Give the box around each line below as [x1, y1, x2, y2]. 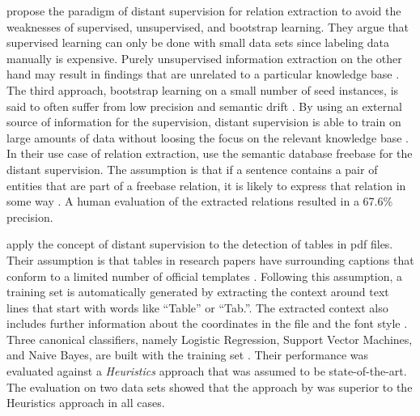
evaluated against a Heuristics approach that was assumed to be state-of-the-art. [6, 363, 407, 380]
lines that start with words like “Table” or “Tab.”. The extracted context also [6, 299, 388, 316]
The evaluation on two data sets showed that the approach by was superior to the [6, 378, 413, 395]
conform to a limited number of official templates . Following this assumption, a [6, 267, 403, 284]
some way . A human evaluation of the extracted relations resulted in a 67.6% [6, 193, 393, 210]
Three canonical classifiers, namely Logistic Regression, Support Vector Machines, [6, 330, 413, 347]
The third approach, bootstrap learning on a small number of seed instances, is [6, 81, 399, 98]
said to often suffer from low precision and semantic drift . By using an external [6, 97, 402, 114]
